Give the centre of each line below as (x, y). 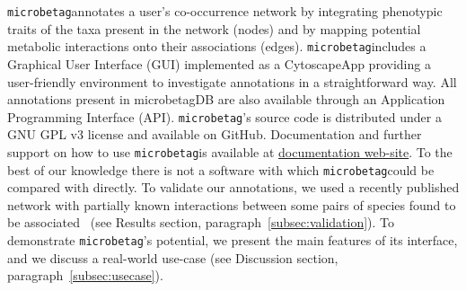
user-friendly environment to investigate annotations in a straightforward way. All (232, 81)
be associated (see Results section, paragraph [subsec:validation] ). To (201, 222)
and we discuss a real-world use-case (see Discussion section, (173, 257)
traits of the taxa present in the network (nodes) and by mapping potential (214, 28)
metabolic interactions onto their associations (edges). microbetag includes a (217, 46)
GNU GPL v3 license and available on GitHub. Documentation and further (215, 134)
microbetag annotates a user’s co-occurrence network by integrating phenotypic (225, 11)
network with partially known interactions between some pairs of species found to (232, 204)
